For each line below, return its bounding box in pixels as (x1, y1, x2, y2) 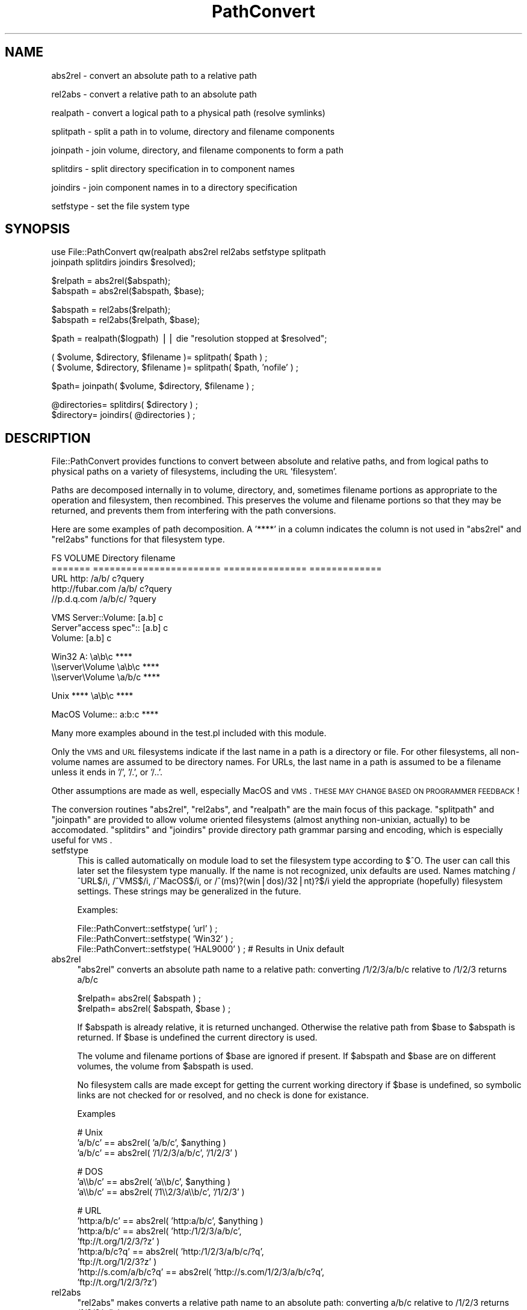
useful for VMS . (51, 835, 112, 846)
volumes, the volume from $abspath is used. (77, 1061, 253, 1072)
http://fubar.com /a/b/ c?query (51, 583, 172, 594)
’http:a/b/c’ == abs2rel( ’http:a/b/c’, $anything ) (77, 1216, 263, 1226)
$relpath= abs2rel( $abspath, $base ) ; (77, 1003, 231, 1014)
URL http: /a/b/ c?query (51, 573, 144, 584)
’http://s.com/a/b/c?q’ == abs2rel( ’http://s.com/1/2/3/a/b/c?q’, (77, 1267, 325, 1278)
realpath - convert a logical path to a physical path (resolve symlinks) (51, 107, 325, 118)
